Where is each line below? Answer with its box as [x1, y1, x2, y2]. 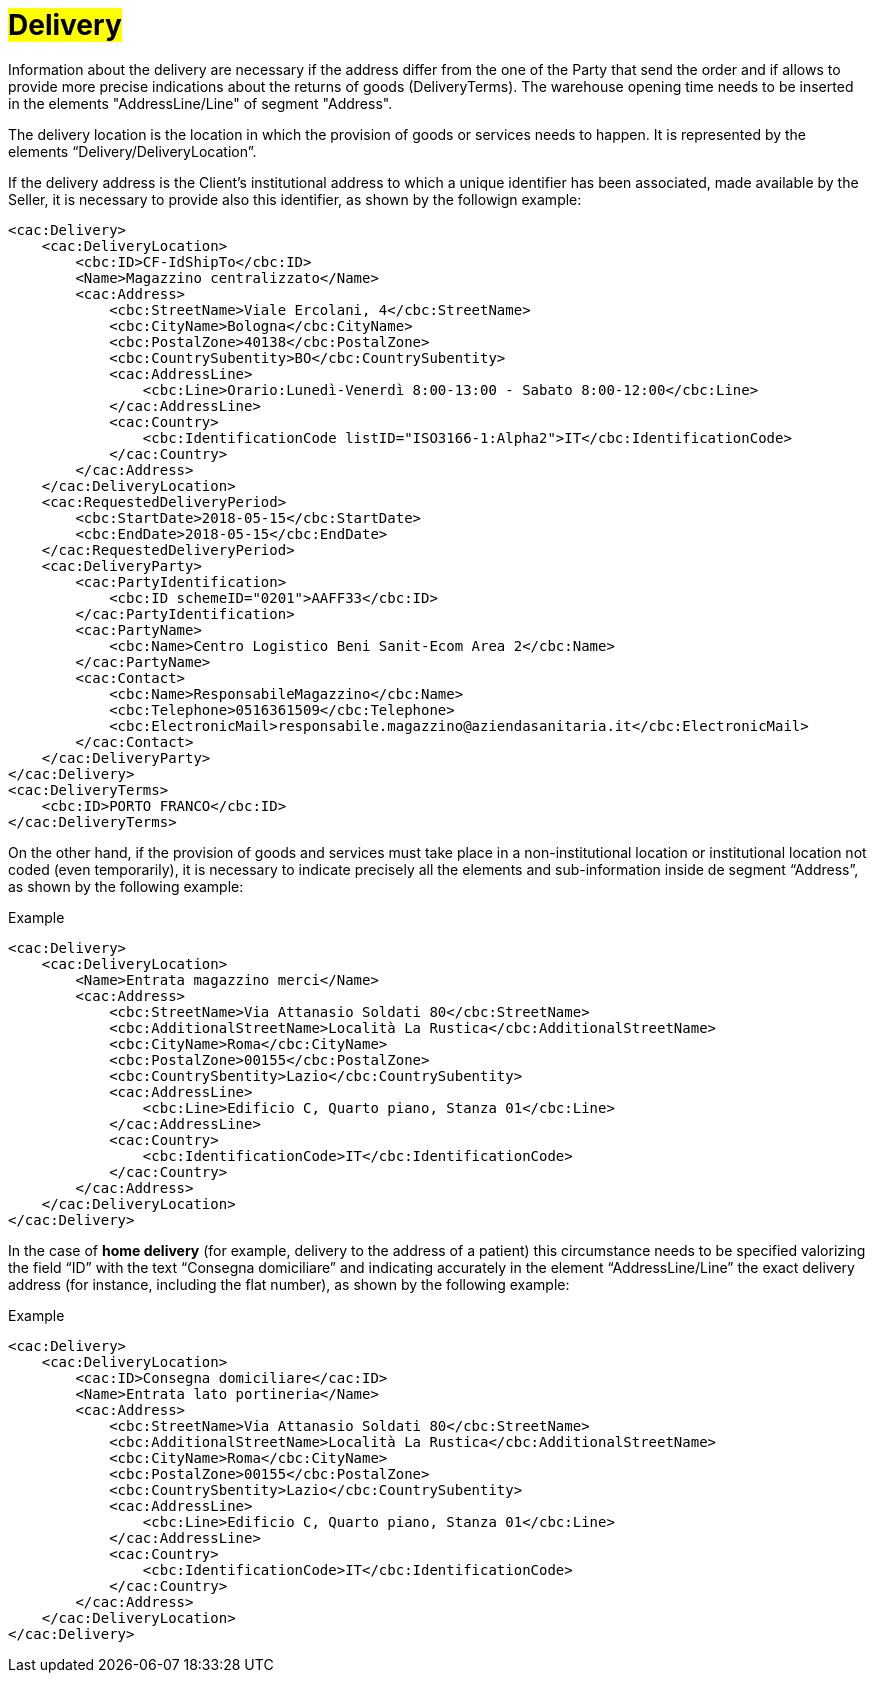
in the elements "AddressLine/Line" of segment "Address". [8, 94, 393, 112]
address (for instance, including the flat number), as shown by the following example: [8, 1275, 570, 1293]
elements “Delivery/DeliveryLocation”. [8, 142, 257, 160]
